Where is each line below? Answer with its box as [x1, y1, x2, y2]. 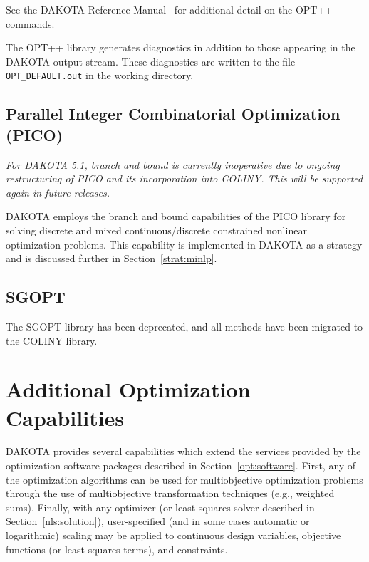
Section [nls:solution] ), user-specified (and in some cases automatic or [6, 514, 310, 529]
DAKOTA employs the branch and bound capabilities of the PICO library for [6, 209, 346, 224]
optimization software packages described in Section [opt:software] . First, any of [6, 458, 356, 473]
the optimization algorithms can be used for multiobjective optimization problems [6, 472, 363, 486]
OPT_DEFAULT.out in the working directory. [6, 68, 194, 83]
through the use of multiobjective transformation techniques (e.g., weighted [6, 486, 335, 501]
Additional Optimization [6, 375, 251, 404]
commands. [6, 16, 55, 31]
